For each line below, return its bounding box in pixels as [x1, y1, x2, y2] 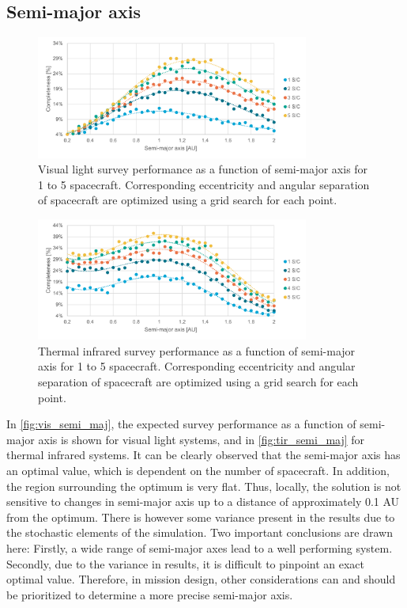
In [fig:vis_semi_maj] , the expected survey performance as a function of [6, 416, 356, 432]
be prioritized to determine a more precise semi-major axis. [6, 586, 293, 602]
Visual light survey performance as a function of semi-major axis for [38, 161, 368, 177]
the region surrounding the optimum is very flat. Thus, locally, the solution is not [6, 477, 401, 494]
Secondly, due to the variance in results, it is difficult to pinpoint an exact [6, 555, 364, 572]
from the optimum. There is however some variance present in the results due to [6, 508, 395, 525]
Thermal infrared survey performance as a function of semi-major [38, 342, 356, 359]
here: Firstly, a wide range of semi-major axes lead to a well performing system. [6, 540, 393, 557]
